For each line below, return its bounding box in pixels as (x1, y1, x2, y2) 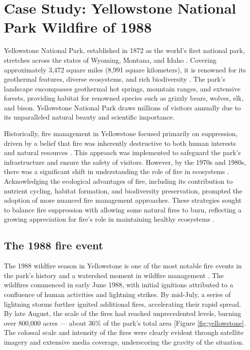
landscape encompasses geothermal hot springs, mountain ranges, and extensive (4, 83, 241, 93)
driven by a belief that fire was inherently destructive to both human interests (4, 138, 236, 148)
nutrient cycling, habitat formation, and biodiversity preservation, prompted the (4, 185, 243, 195)
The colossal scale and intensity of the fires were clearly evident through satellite (4, 327, 244, 337)
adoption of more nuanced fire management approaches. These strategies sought (4, 195, 242, 205)
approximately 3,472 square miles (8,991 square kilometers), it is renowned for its (4, 64, 246, 74)
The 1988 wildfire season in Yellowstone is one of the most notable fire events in (4, 261, 242, 271)
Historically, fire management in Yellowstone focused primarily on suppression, (4, 128, 238, 139)
